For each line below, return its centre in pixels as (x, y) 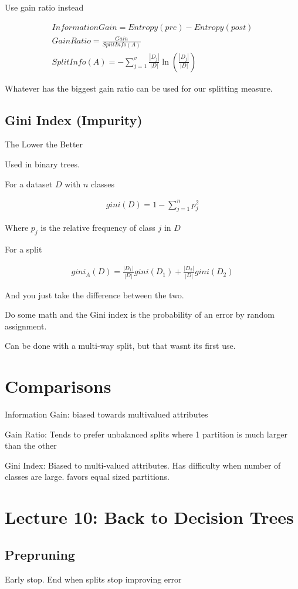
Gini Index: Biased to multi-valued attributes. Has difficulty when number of (143, 465)
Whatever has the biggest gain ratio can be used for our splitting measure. (139, 88)
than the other (31, 445)
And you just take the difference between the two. (94, 294)
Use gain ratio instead (44, 7)
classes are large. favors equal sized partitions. (87, 477)
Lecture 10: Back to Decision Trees (149, 517)
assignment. (26, 326)
